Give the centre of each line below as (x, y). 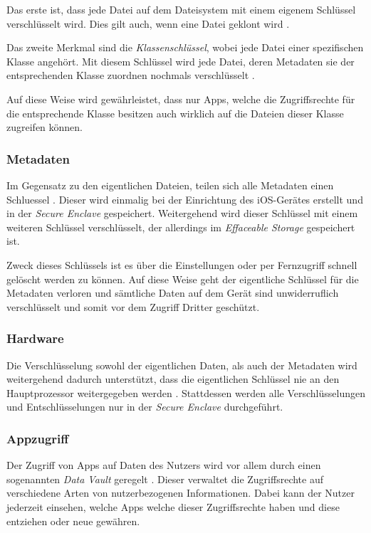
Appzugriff (38, 438)
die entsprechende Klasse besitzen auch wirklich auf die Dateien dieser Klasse (175, 113)
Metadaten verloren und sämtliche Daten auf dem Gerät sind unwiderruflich (173, 293)
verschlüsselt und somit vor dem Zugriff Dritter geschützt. (133, 306)
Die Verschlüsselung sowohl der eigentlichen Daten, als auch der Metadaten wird (182, 365)
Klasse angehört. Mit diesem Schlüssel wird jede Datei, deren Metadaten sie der (181, 61)
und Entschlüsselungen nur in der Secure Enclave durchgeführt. (145, 407)
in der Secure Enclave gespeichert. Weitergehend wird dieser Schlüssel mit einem (182, 213)
